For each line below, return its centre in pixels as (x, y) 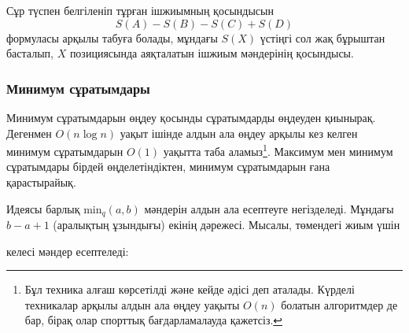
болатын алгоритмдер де (339, 304)
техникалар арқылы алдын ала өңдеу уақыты (132, 304)
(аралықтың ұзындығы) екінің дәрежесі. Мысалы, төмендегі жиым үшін (227, 225)
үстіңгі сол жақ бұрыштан (322, 37)
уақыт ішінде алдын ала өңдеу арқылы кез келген (239, 133)
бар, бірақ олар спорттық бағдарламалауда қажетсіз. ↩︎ (154, 320)
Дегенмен (29, 133)
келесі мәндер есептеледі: (68, 251)
